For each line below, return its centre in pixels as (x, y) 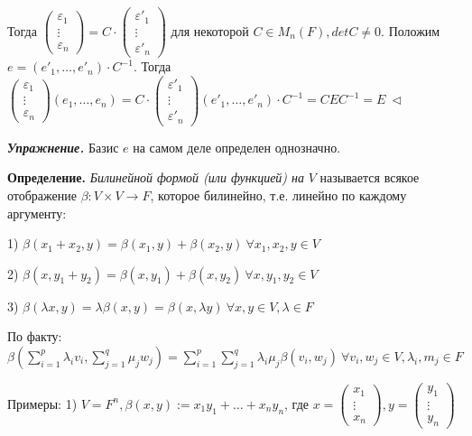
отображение (42, 195)
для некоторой (210, 30)
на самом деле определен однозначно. (237, 147)
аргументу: (37, 213)
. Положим (411, 30)
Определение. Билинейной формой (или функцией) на (156, 177)
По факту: (35, 336)
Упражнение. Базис (63, 147)
